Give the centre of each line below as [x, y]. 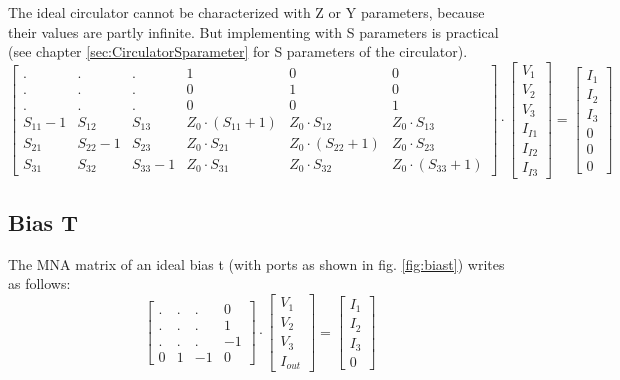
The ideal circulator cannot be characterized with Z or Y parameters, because [246, 12]
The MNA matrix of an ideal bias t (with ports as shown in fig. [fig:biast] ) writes [256, 263]
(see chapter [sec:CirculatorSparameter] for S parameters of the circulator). [238, 51]
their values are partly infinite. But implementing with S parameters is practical [253, 31]
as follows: [39, 283]
